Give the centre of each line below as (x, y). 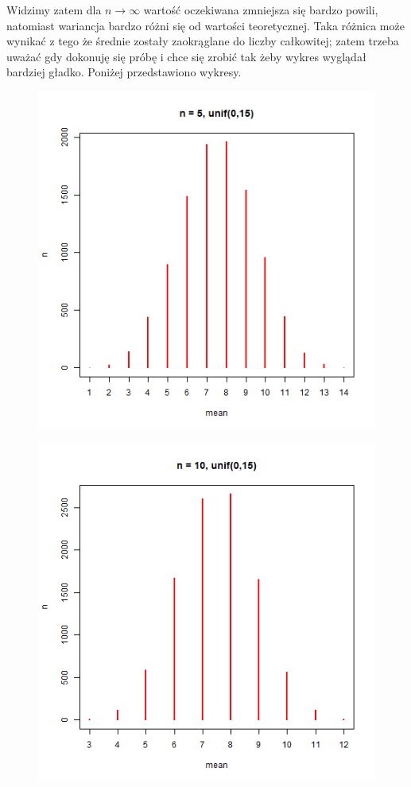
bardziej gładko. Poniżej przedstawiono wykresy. (124, 72)
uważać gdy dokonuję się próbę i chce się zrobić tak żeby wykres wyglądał (186, 56)
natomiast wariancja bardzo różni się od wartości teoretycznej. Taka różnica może (205, 25)
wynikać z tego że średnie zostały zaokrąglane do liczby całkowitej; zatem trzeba (203, 41)
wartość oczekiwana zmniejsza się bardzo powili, (261, 10)
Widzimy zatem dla (54, 10)
